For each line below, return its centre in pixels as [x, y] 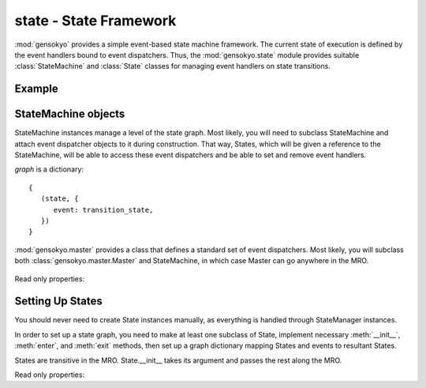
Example [36, 89]
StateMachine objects [70, 114]
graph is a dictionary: [49, 169]
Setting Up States [58, 301]
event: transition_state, [103, 210]
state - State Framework [95, 21]
